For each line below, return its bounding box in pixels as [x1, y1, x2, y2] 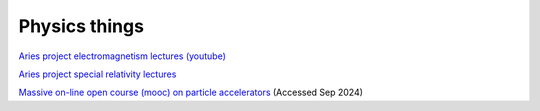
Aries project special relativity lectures [18, 68, 177, 80]
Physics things [18, 15, 145, 37]
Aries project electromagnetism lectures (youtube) [18, 50, 227, 62]
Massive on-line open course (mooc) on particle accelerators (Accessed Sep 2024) [18, 86, 364, 99]
